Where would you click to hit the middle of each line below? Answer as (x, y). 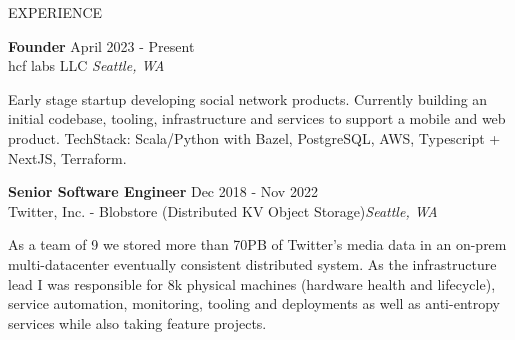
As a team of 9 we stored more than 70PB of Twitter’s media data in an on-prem (257, 244)
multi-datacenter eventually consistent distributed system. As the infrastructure (252, 263)
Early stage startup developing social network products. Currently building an (248, 98)
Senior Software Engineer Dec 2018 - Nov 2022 (163, 191)
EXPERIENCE (55, 12)
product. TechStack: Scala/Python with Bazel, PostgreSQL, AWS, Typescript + (254, 137)
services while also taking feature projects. (137, 322)
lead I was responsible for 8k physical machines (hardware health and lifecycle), (252, 283)
